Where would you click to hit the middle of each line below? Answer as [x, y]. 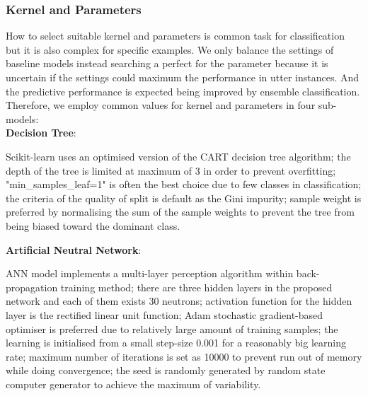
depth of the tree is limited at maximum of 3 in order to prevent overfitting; [171, 170]
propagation [32, 287]
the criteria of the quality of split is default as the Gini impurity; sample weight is [184, 198]
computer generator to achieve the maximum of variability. [133, 384]
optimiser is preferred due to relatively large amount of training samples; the [172, 328]
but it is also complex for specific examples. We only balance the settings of [170, 49]
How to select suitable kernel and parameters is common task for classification [175, 36]
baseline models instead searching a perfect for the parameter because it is [167, 63]
